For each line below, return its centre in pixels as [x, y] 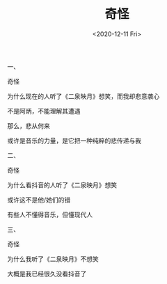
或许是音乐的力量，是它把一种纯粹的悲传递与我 [74, 141]
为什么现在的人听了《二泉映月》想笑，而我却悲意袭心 [83, 96]
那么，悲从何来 [29, 125]
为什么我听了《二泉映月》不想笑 [53, 259]
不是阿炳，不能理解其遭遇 [44, 111]
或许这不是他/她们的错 [39, 200]
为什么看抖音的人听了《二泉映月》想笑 [62, 184]
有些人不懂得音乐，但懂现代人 [50, 214]
